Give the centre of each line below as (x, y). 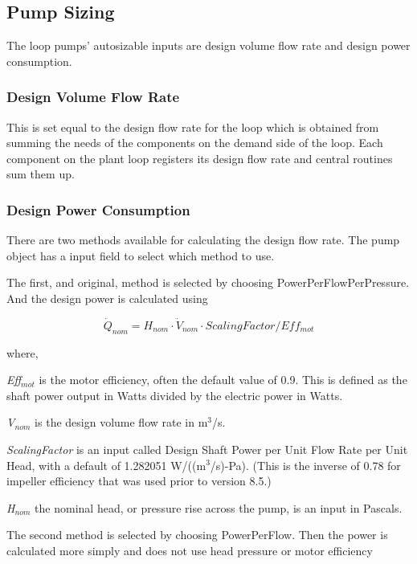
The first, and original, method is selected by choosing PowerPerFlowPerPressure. (208, 282)
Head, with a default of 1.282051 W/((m (106, 465)
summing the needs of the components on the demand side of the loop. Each (195, 143)
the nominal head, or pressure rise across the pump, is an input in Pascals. (219, 507)
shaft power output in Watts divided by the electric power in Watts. (175, 395)
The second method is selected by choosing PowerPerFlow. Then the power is (197, 535)
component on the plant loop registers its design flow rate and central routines (200, 158)
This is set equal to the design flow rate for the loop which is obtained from (193, 127)
